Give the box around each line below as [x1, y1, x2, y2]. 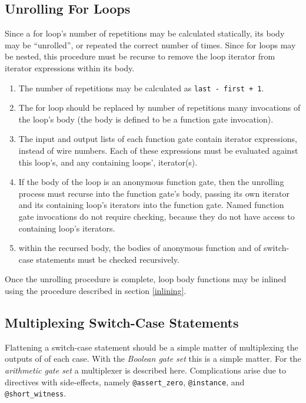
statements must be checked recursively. [36, 253, 179, 265]
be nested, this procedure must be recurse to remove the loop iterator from [5, 50, 275, 62]
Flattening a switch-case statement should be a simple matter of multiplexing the [5, 341, 298, 353]
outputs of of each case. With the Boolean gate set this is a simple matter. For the [5, 352, 301, 365]
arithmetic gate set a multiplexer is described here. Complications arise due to [5, 364, 287, 376]
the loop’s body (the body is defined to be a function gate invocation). [18, 113, 274, 125]
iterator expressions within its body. [5, 61, 135, 74]
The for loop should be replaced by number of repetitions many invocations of [18, 101, 301, 114]
